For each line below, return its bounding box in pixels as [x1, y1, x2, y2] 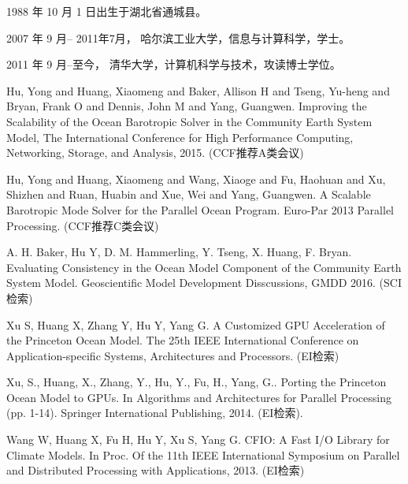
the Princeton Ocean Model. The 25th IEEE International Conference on [6, 332, 359, 348]
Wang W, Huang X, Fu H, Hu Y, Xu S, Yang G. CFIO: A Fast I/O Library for [6, 431, 390, 448]
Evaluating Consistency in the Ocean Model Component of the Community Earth [6, 259, 402, 275]
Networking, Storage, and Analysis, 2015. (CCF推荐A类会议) [6, 144, 304, 161]
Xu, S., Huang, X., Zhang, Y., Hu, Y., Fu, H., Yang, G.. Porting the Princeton [6, 374, 387, 390]
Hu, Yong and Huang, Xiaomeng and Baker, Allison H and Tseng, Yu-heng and [6, 82, 390, 99]
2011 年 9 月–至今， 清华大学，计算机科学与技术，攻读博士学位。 [6, 56, 341, 73]
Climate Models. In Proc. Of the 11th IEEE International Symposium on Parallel [6, 446, 400, 463]
